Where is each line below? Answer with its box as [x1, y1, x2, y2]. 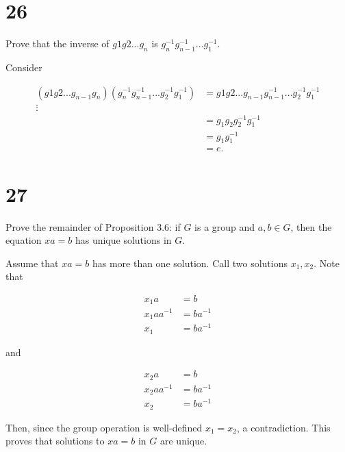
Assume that [5, 255, 59, 270]
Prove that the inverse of [5, 36, 110, 51]
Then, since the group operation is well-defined [5, 420, 203, 434]
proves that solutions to [5, 434, 105, 448]
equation [5, 233, 42, 247]
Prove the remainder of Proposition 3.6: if [5, 219, 181, 234]
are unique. [159, 434, 207, 448]
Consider [5, 60, 42, 74]
